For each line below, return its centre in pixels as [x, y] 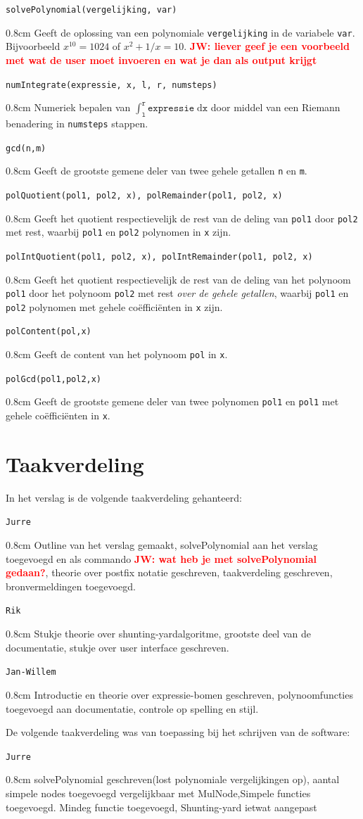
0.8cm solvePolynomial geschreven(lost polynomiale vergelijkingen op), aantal [173, 779]
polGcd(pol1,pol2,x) [54, 379]
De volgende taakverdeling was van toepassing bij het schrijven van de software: [178, 732]
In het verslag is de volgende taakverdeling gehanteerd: [124, 497]
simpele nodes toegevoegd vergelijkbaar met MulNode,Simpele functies [158, 793]
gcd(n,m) [26, 148]
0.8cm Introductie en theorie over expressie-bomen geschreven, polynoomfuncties [179, 694]
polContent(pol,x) [49, 332]
